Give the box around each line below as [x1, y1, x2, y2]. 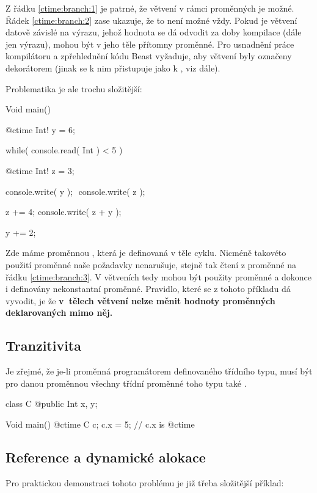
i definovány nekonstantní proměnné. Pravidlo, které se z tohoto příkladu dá [5, 282, 291, 295]
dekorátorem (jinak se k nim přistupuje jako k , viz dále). [5, 61, 220, 74]
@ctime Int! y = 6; [5, 123, 75, 136]
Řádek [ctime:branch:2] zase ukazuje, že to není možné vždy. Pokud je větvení [5, 13, 297, 26]
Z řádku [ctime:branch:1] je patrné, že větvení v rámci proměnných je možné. [5, 2, 294, 14]
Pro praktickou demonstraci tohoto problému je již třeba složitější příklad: [5, 476, 284, 489]
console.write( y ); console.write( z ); [5, 184, 145, 197]
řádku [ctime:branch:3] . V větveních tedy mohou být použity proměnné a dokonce [5, 270, 312, 283]
